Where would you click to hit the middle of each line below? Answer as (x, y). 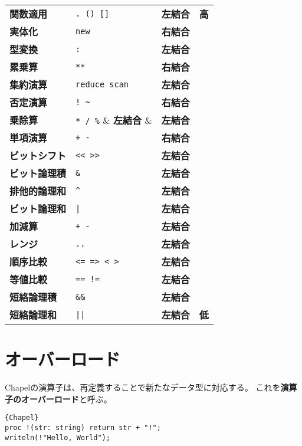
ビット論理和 (38, 209)
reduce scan (102, 84)
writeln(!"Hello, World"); (58, 437)
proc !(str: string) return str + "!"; (83, 427)
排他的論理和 (38, 191)
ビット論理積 (38, 173)
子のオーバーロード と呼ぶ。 (58, 399)
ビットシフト (38, 155)
